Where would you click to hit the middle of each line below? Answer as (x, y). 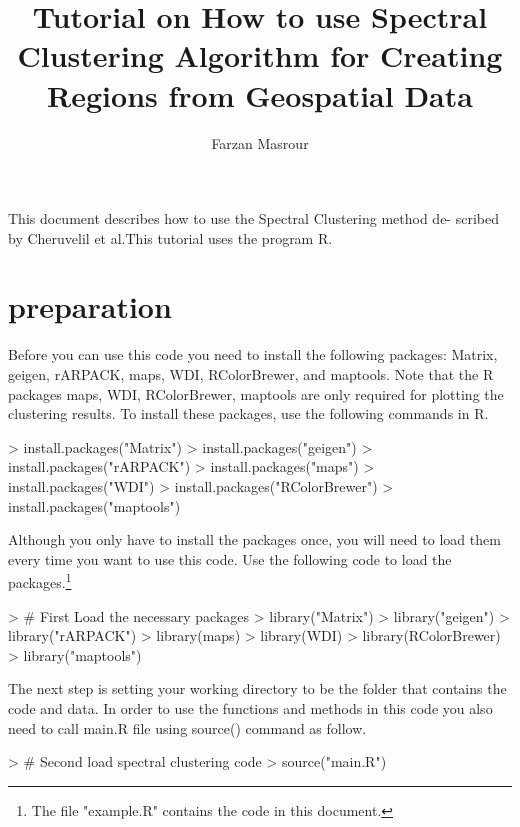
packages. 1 (40, 580)
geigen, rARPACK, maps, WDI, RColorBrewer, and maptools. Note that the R (251, 374)
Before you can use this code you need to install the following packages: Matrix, (253, 354)
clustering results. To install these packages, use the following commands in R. (248, 413)
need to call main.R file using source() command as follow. (187, 727)
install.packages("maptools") (94, 505)
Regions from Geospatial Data (260, 94)
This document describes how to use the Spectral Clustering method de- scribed (253, 218)
